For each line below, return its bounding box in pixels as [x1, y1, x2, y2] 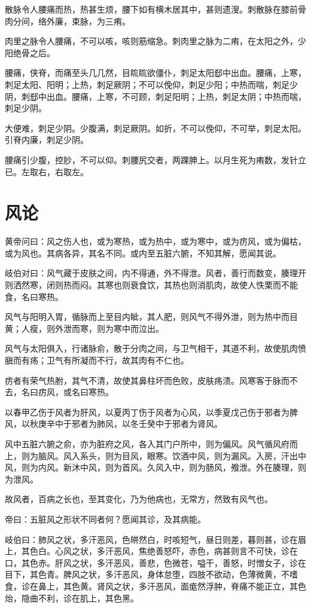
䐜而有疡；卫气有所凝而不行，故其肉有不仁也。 [5, 354, 189, 366]
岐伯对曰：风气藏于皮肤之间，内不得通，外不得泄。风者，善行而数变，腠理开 [5, 267, 306, 279]
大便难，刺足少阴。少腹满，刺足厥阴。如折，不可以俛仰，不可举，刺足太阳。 [5, 121, 306, 134]
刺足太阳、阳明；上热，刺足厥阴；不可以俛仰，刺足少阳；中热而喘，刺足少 [5, 78, 298, 90]
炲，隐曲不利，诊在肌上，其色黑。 [5, 591, 139, 604]
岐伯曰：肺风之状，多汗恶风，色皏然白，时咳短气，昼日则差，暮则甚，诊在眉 [5, 533, 306, 545]
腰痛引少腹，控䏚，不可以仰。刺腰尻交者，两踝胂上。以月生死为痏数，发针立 [5, 153, 306, 166]
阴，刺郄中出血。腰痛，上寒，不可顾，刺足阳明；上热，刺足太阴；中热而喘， [5, 90, 306, 102]
